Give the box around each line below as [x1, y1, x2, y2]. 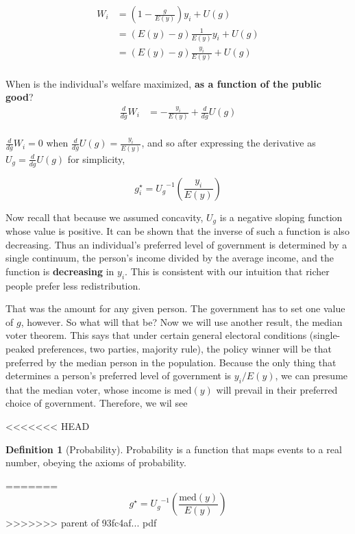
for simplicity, [67, 151, 125, 166]
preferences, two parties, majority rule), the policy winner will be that [38, 341, 332, 355]
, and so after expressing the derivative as [141, 136, 316, 150]
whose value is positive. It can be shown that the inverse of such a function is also [5, 223, 350, 238]
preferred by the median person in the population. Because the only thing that [5, 355, 336, 369]
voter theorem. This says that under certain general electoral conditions [5, 328, 307, 342]
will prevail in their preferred [216, 382, 338, 396]
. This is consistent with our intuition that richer [125, 264, 330, 278]
